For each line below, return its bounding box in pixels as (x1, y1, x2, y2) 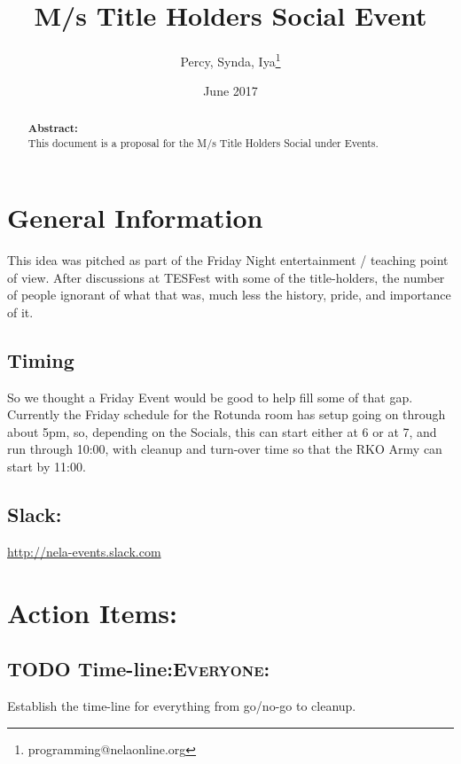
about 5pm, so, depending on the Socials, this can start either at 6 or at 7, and (7, 422, 437, 440)
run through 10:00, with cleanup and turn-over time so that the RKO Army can (7, 440, 442, 458)
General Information (7, 199, 263, 236)
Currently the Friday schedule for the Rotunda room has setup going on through (7, 405, 446, 424)
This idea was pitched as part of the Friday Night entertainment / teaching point (7, 251, 449, 269)
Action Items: (7, 594, 177, 630)
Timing (7, 346, 74, 373)
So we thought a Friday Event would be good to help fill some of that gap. (7, 387, 413, 406)
